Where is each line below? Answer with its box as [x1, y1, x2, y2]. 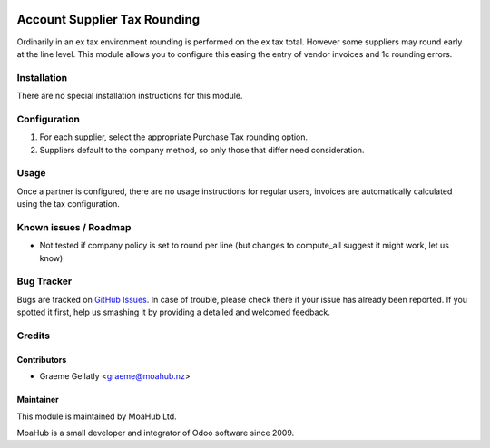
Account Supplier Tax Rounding [16, 12, 200, 27]
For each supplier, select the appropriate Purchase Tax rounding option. [39, 131, 309, 142]
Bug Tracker [16, 275, 73, 287]
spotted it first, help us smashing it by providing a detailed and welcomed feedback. [16, 307, 330, 317]
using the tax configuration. [16, 199, 120, 209]
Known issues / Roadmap [16, 220, 132, 233]
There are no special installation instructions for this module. [16, 91, 243, 102]
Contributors [16, 354, 67, 365]
